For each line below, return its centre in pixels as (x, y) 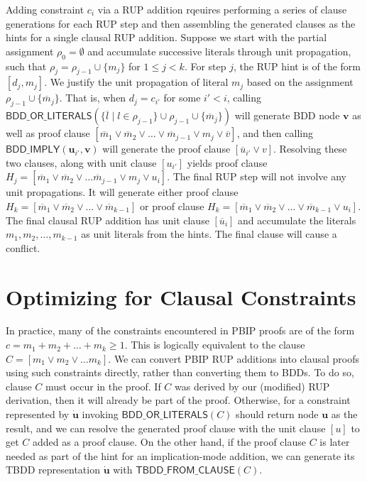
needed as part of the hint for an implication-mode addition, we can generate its (180, 455)
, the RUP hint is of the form (297, 66)
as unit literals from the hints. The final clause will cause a (209, 234)
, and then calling (275, 133)
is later (335, 442)
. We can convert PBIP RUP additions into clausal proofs (234, 358)
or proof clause (172, 206)
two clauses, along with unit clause (81, 162)
